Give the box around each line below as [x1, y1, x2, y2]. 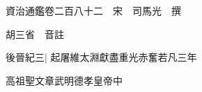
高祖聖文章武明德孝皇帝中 [6, 73, 123, 87]
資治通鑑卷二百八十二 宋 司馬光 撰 [6, 3, 181, 17]
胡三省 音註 [6, 26, 64, 41]
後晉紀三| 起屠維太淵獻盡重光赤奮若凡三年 [6, 50, 197, 64]
